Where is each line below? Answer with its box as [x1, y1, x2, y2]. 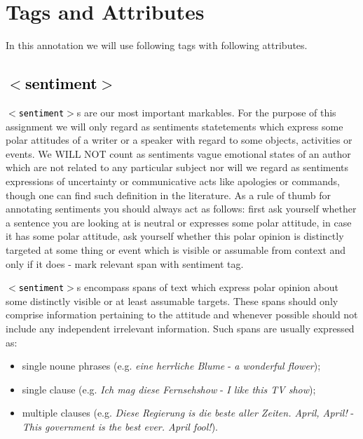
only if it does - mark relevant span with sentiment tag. [6, 256, 244, 271]
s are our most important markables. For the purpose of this [76, 104, 336, 119]
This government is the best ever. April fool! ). [22, 419, 219, 433]
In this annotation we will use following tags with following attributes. [6, 38, 308, 53]
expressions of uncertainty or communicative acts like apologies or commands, [6, 173, 340, 188]
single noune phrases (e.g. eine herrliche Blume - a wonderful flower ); [22, 358, 321, 373]
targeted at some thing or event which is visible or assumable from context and [6, 242, 346, 257]
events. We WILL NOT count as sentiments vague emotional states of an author [6, 146, 351, 161]
